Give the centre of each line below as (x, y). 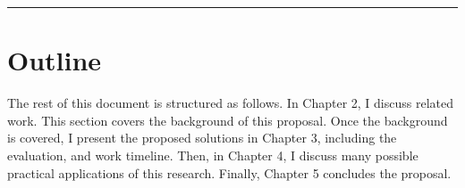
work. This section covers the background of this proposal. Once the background (228, 120)
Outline (55, 60)
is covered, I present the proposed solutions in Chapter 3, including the (202, 138)
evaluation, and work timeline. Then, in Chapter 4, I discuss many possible (213, 155)
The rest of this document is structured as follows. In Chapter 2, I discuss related (231, 103)
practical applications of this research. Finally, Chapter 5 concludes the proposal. (229, 172)
